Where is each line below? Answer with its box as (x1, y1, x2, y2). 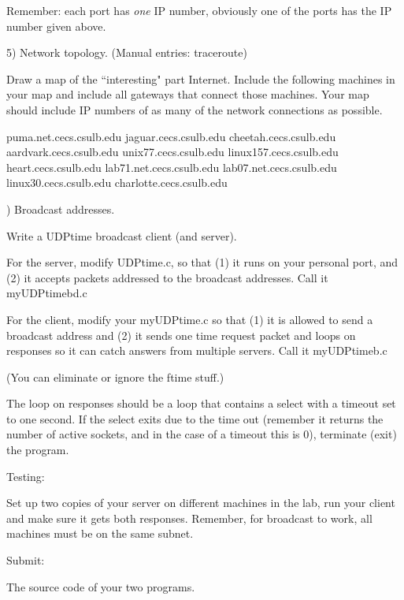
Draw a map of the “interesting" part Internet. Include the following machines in (6, 70, 395, 87)
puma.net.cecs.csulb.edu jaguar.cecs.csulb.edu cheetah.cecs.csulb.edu (6, 128, 336, 144)
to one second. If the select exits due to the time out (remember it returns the (6, 410, 384, 427)
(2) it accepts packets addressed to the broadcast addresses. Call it (6, 269, 328, 285)
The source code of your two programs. (6, 578, 195, 594)
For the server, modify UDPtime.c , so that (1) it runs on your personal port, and (6, 254, 398, 270)
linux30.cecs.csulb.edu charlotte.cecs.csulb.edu (6, 174, 228, 191)
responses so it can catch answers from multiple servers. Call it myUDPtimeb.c (6, 342, 387, 359)
